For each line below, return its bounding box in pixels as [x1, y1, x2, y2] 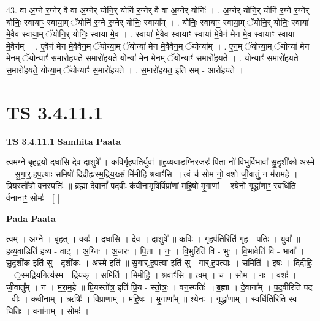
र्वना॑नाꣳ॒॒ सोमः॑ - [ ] [6, 191, 60, 204]
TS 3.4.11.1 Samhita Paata [6, 135, 121, 147]
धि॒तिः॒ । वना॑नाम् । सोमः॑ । [6, 304, 89, 317]
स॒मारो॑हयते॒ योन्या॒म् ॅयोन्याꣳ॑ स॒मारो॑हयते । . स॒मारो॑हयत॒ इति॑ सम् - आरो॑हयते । [6, 63, 244, 76]
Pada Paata [6, 212, 56, 224]
